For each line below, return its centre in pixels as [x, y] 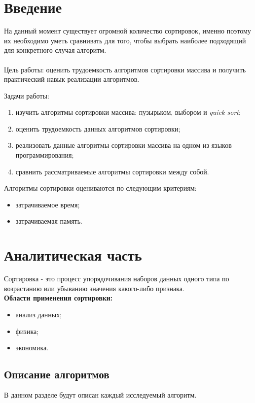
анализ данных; [39, 314]
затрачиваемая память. [49, 221]
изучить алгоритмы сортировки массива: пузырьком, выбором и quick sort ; [128, 112]
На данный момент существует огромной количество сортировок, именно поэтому [127, 31]
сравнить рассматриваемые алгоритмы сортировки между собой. [112, 171]
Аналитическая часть [73, 255]
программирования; [45, 155]
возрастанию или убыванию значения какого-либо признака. [94, 288]
